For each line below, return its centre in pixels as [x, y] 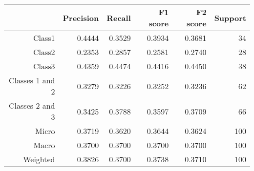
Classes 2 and [32, 105]
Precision [81, 18]
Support [230, 18]
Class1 [44, 38]
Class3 [44, 66]
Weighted [39, 159]
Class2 [44, 52]
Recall [119, 18]
